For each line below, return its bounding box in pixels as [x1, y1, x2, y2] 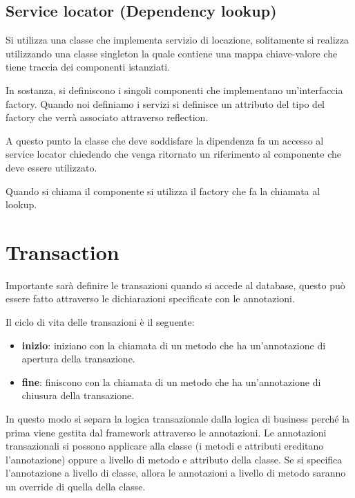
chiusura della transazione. [21, 388, 135, 403]
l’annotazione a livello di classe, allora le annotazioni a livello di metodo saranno [6, 465, 346, 480]
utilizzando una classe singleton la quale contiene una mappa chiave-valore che [6, 46, 338, 60]
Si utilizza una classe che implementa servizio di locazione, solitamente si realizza [6, 33, 349, 47]
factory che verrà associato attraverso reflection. [6, 110, 209, 124]
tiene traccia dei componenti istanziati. [6, 59, 171, 74]
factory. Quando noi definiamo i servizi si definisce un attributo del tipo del [6, 96, 325, 111]
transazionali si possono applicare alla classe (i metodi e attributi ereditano [6, 439, 324, 453]
